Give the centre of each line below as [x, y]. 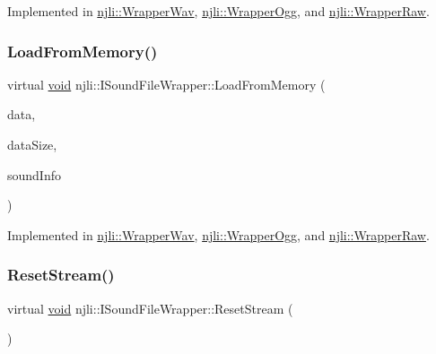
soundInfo [34, 174]
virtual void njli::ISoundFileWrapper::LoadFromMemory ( [166, 84]
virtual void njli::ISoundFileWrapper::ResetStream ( [150, 308]
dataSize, [32, 144]
